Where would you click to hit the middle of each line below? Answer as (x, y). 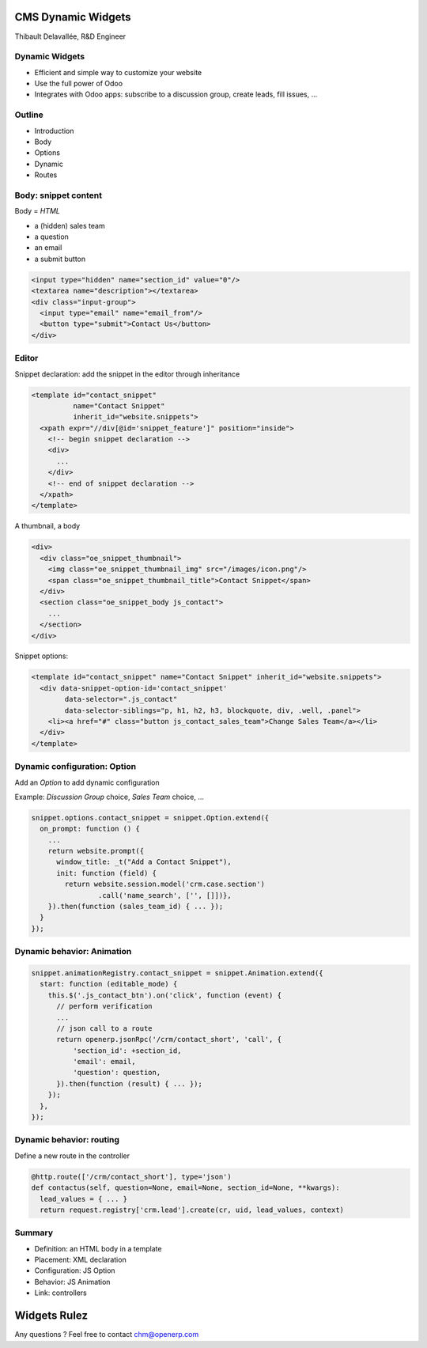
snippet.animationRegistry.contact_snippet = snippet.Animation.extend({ (177, 973)
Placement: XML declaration (80, 1260)
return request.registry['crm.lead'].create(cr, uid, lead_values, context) (192, 1210)
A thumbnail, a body (47, 526)
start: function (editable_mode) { (109, 984)
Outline (29, 115)
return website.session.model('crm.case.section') (164, 884)
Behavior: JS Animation (72, 1282)
